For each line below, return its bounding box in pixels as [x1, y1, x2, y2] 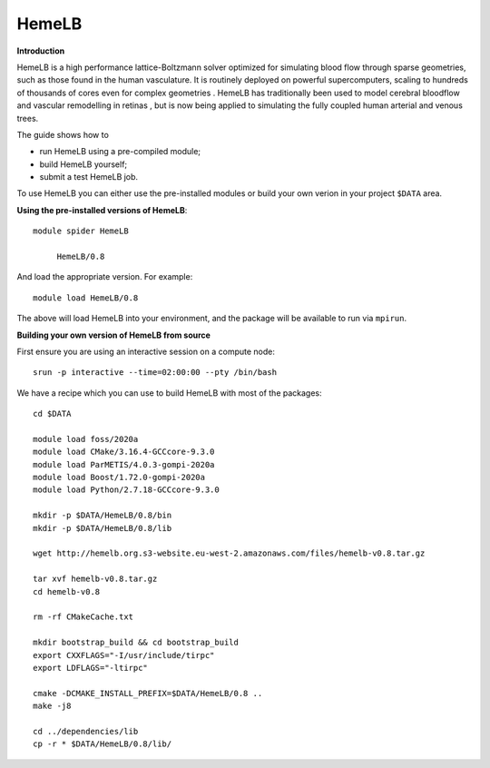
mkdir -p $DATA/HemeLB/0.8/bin [33, 510, 172, 521]
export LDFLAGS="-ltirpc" [33, 663, 149, 673]
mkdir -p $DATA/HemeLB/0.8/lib [33, 523, 172, 533]
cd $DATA [33, 409, 72, 419]
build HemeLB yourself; [39, 159, 128, 170]
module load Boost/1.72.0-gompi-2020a [33, 472, 206, 483]
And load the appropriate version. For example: [16, 271, 193, 282]
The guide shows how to [16, 129, 109, 140]
